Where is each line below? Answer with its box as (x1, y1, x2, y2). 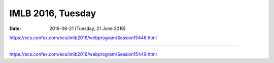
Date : (9, 25, 21, 31)
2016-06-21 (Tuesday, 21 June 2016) (49, 25, 126, 31)
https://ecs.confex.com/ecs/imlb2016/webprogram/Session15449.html (9, 51, 157, 57)
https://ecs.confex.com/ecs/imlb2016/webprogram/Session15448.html (9, 35, 157, 41)
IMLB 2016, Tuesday (9, 8, 96, 19)
